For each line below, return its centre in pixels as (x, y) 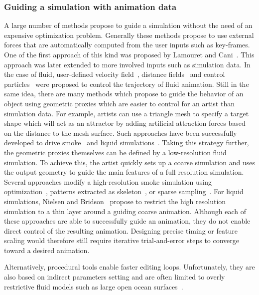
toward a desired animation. (47, 250)
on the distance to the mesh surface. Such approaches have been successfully (121, 133)
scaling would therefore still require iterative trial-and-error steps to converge (122, 240)
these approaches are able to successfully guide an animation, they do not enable (127, 221)
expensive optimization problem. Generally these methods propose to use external (129, 35)
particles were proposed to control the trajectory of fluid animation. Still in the (127, 84)
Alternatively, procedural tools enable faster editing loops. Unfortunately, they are (129, 267)
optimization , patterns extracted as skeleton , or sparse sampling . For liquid (124, 191)
